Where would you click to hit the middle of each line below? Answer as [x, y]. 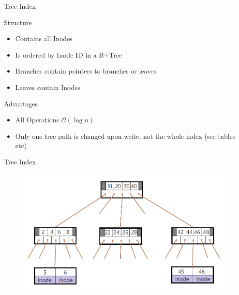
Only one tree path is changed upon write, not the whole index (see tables [125, 136]
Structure [18, 22]
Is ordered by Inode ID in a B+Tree [69, 54]
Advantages [21, 103]
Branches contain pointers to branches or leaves [86, 71]
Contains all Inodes [44, 38]
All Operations [37, 120]
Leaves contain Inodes [48, 87]
